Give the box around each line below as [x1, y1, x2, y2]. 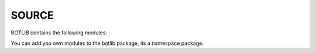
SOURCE [11, 9, 54, 22]
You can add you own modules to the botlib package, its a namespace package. [11, 40, 204, 47]
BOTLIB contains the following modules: [11, 29, 108, 36]
